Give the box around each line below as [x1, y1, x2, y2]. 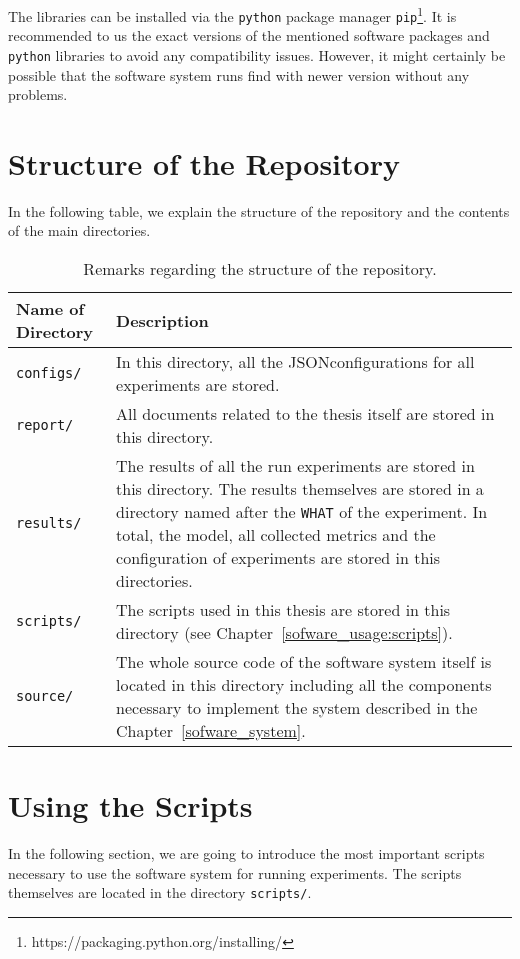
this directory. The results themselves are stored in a [116, 477, 484, 501]
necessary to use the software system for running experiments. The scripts [8, 862, 462, 883]
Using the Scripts [8, 785, 253, 826]
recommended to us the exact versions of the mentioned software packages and [8, 25, 490, 46]
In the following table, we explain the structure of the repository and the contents [8, 200, 510, 221]
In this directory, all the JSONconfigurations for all [116, 350, 475, 374]
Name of [16, 297, 85, 321]
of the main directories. [8, 220, 151, 241]
